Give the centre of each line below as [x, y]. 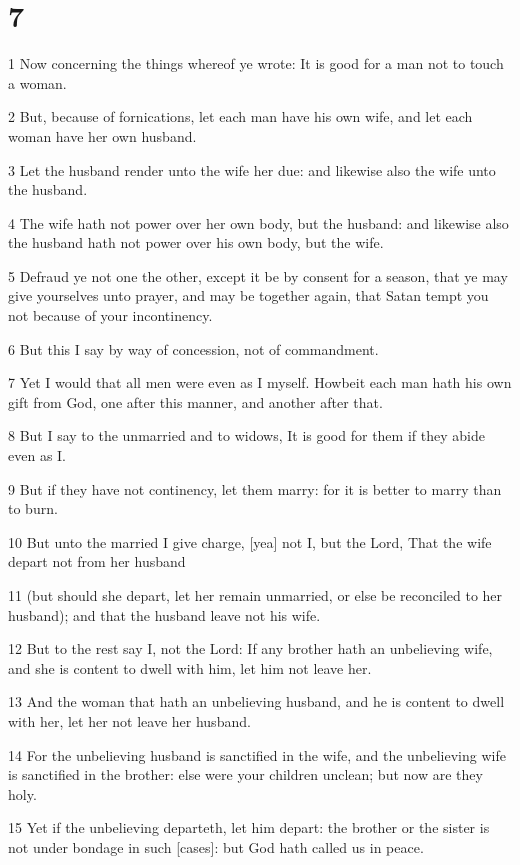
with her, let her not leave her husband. [129, 720]
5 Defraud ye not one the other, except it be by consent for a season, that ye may [258, 275]
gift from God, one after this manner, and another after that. [195, 401]
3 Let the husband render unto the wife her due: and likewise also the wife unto [252, 169]
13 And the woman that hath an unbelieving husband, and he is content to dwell [256, 701]
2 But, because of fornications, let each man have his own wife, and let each [240, 116]
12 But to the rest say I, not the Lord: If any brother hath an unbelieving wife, [250, 648]
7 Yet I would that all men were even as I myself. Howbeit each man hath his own [260, 382]
